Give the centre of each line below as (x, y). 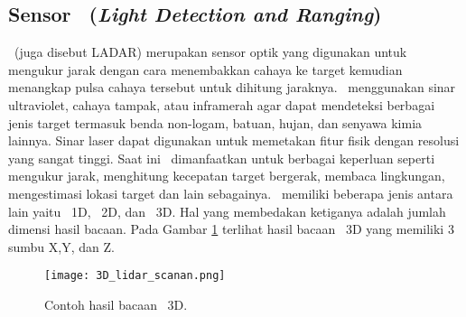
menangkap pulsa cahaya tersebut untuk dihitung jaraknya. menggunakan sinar (232, 87)
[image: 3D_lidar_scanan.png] (135, 276)
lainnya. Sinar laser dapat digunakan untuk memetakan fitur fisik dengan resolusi (234, 140)
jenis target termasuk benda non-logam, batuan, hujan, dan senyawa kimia (215, 122)
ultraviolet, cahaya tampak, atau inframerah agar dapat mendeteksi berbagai (222, 104)
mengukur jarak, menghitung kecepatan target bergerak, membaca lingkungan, (227, 176)
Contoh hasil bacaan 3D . (116, 304)
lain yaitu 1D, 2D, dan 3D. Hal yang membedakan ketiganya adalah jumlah (227, 211)
